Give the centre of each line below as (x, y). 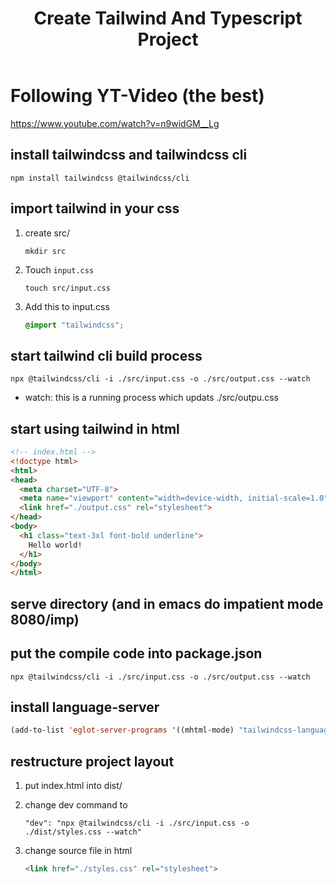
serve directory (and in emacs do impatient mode (167, 603)
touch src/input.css (67, 288)
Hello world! (55, 545)
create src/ (47, 233)
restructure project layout (92, 761)
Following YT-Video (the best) (137, 96)
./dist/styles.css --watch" (83, 832)
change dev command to (76, 805)
